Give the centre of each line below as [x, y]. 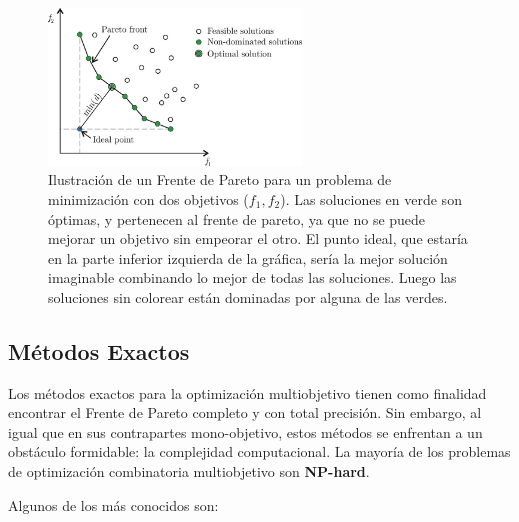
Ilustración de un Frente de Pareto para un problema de [220, 179]
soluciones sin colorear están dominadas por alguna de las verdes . [248, 296]
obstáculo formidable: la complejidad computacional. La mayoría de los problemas [259, 451]
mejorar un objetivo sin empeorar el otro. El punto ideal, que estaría [258, 238]
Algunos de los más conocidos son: [113, 504]
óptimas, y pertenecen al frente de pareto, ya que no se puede [237, 218]
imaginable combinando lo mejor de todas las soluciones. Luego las [252, 277]
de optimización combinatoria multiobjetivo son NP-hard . [189, 471]
